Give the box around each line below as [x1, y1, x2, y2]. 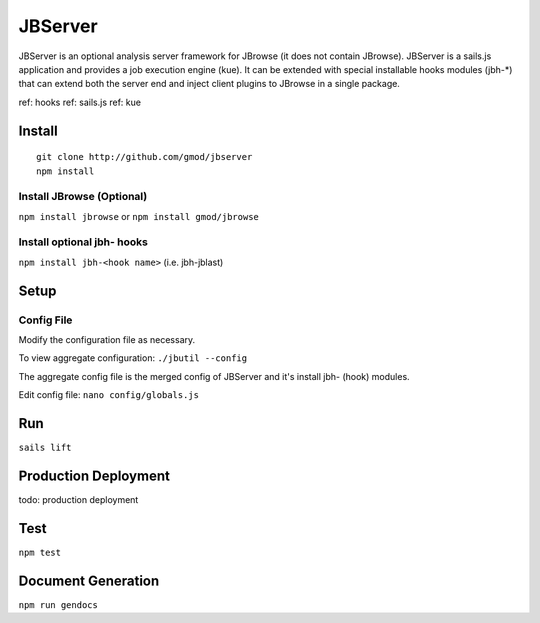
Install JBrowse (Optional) [18, 190, 148, 204]
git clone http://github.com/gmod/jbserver [36, 151, 253, 163]
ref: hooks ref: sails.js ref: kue [18, 96, 142, 108]
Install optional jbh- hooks [18, 235, 149, 249]
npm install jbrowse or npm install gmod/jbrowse [18, 210, 259, 222]
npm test [18, 546, 62, 558]
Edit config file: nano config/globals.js [18, 389, 200, 401]
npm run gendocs [18, 599, 99, 610]
